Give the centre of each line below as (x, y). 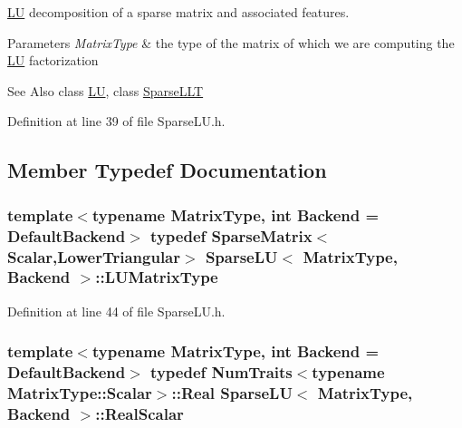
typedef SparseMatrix (231, 235)
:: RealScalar (140, 414)
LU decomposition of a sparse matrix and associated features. (178, 12)
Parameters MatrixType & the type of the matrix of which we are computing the (231, 42)
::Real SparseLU (232, 393)
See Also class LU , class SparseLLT (106, 90)
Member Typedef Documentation (167, 170)
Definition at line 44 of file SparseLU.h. (116, 311)
